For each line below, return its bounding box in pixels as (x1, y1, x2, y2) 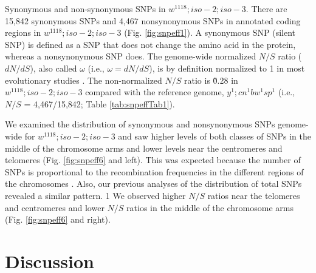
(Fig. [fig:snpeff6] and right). (5, 213, 111, 226)
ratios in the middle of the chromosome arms (126, 201, 294, 214)
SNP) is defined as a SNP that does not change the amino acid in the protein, (5, 38, 296, 50)
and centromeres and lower (5, 201, 105, 214)
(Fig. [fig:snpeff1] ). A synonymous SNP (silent (124, 26, 296, 39)
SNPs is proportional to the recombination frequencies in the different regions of (5, 165, 304, 178)
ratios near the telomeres (207, 189, 300, 201)
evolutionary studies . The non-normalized (5, 73, 162, 86)
